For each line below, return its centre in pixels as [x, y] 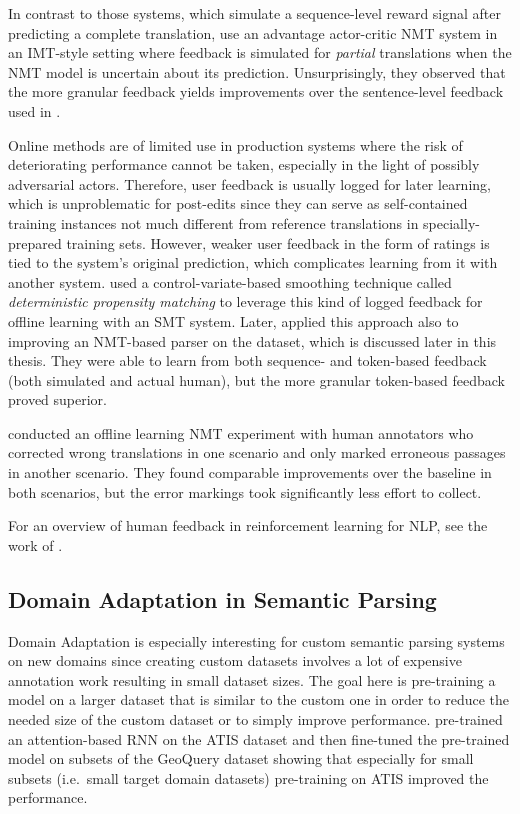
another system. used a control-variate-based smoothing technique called [230, 281]
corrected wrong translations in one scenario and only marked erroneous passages [257, 452]
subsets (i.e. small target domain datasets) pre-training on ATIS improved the [248, 777]
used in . [34, 110]
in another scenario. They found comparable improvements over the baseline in [250, 472]
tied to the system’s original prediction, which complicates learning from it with [253, 262]
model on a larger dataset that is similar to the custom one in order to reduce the [259, 699]
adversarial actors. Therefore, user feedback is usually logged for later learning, [249, 183]
